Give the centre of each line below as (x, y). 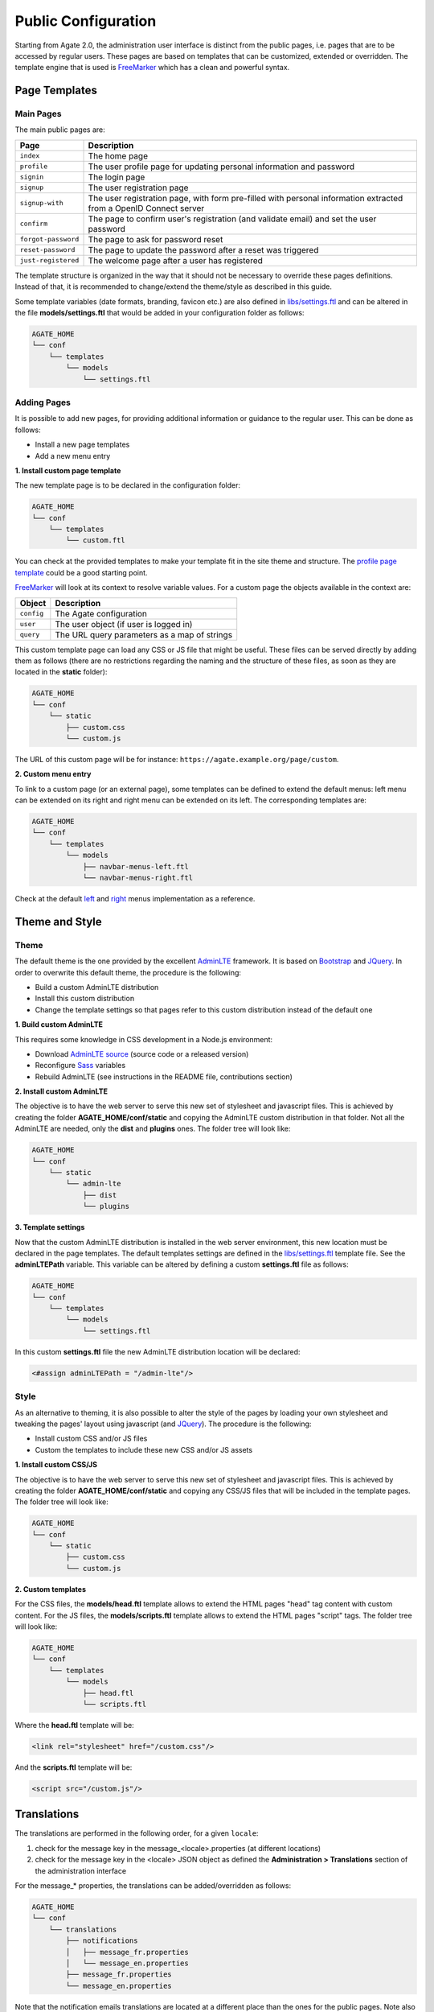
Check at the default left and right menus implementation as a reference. (135, 899)
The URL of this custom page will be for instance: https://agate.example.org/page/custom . (177, 759)
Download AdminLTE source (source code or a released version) (142, 1053)
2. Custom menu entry (53, 774)
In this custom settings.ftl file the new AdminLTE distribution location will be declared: (158, 1351)
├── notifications (102, 1941)
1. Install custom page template (68, 470)
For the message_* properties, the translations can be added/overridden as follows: (153, 1885)
